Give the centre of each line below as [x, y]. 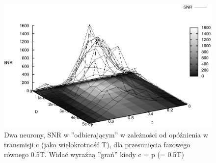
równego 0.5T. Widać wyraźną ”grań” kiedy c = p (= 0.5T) [94, 154]
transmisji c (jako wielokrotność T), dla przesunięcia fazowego [97, 144]
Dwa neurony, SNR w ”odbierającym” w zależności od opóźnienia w [106, 135]
